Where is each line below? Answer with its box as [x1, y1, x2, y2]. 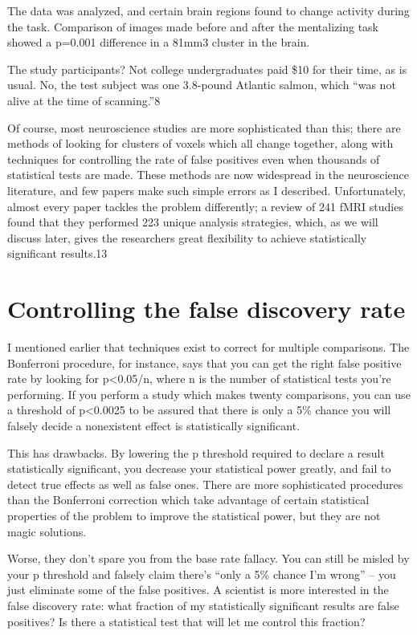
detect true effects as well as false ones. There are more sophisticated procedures [7, 475, 403, 492]
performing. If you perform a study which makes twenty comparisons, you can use [7, 385, 411, 402]
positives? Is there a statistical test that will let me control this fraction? [7, 613, 366, 629]
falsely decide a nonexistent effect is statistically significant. [7, 417, 300, 434]
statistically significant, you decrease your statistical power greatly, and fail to [7, 460, 391, 477]
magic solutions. [7, 523, 87, 539]
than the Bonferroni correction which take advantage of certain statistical [7, 491, 370, 508]
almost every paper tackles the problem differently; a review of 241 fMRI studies [7, 197, 403, 214]
